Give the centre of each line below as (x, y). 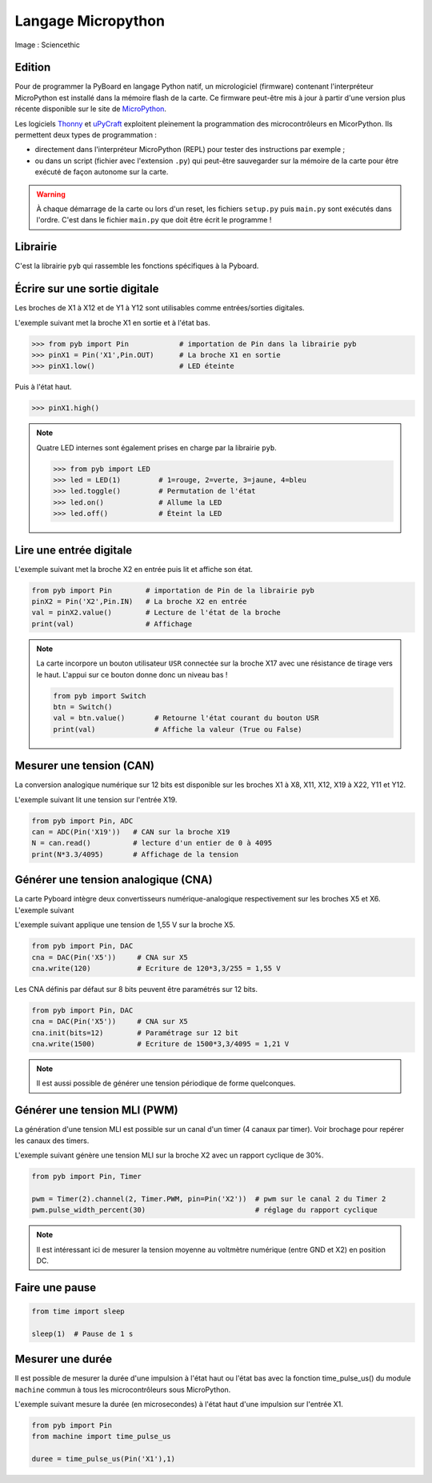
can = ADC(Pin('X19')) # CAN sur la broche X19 (131, 832)
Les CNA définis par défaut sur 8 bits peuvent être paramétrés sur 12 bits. (136, 989)
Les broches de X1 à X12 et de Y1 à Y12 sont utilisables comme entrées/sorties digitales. (160, 308)
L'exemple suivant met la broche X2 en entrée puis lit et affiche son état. (134, 569)
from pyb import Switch (100, 696)
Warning (51, 194)
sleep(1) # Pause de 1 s (82, 1333)
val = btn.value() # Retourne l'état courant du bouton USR (186, 718)
